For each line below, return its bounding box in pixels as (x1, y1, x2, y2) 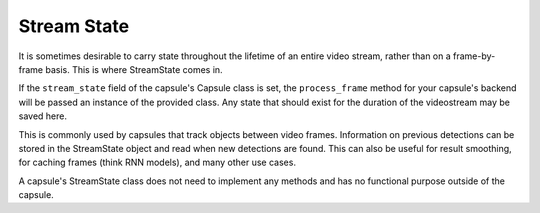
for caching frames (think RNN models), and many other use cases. (18, 156, 297, 169)
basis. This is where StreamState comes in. (45, 63, 224, 75)
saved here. (18, 110, 67, 122)
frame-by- (453, 50, 496, 62)
